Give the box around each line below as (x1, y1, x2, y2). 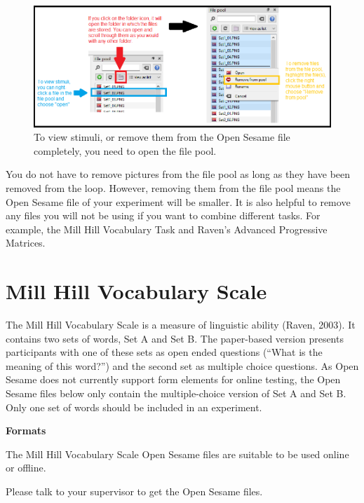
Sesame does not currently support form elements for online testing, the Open (6, 372, 341, 387)
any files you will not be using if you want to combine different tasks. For (6, 208, 321, 223)
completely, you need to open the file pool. (34, 143, 217, 158)
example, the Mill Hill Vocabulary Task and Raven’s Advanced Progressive (6, 221, 328, 236)
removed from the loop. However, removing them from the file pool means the (6, 181, 341, 195)
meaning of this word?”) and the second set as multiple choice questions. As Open (6, 358, 359, 373)
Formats (6, 423, 46, 438)
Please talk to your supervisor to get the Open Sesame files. (6, 484, 263, 499)
